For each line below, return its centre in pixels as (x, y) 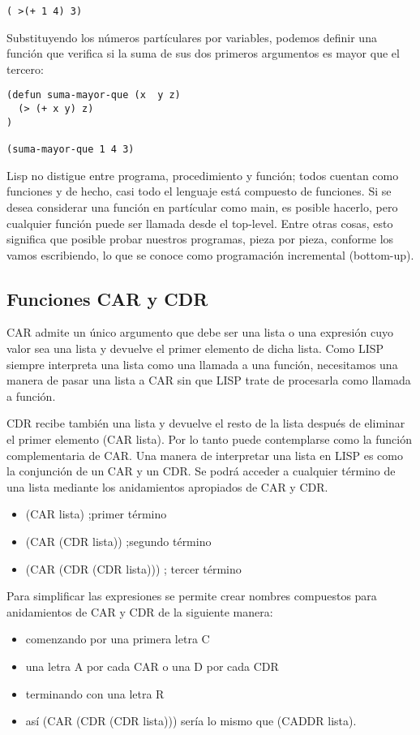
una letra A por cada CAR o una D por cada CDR (152, 666)
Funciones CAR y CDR (107, 298)
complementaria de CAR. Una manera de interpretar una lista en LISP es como (205, 455)
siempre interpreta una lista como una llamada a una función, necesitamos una (202, 364)
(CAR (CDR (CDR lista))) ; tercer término (133, 568)
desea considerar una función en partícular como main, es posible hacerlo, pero (202, 206)
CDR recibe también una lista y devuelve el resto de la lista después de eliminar (206, 423)
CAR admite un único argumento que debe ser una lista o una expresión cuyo (200, 332)
